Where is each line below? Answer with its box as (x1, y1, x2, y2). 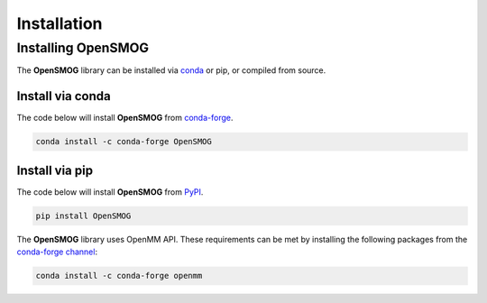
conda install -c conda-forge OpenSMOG (35, 136, 212, 147)
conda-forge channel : (16, 246, 98, 257)
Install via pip (16, 162, 94, 178)
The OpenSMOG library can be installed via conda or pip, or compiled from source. (16, 65, 326, 76)
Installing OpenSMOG (16, 40, 149, 56)
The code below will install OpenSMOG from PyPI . (16, 186, 204, 197)
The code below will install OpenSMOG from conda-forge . (16, 113, 234, 124)
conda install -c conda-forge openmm (35, 271, 203, 281)
